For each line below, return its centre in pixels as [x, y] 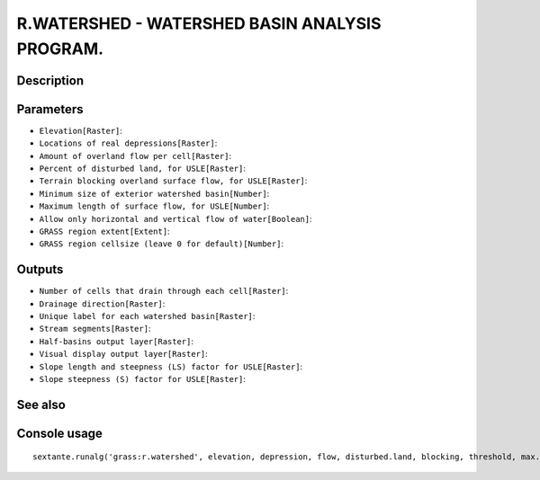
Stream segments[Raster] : [95, 329]
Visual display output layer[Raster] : [124, 354]
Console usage [60, 433]
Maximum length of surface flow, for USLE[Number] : [154, 206]
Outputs [40, 270]
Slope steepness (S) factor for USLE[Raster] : [143, 379]
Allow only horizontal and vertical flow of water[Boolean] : [175, 218]
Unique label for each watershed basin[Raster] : [147, 316]
